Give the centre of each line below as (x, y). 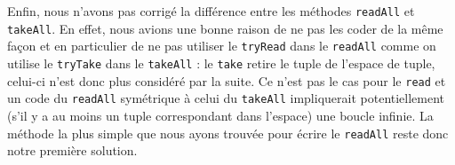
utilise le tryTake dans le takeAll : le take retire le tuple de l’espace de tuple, (221, 63)
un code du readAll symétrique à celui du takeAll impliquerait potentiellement (226, 98)
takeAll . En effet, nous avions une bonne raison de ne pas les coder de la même (225, 28)
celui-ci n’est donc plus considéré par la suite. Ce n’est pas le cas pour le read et (227, 80)
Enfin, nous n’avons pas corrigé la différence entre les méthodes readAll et (211, 11)
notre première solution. (72, 150)
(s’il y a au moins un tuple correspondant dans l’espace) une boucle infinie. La (220, 115)
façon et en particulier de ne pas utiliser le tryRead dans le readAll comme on (222, 46)
